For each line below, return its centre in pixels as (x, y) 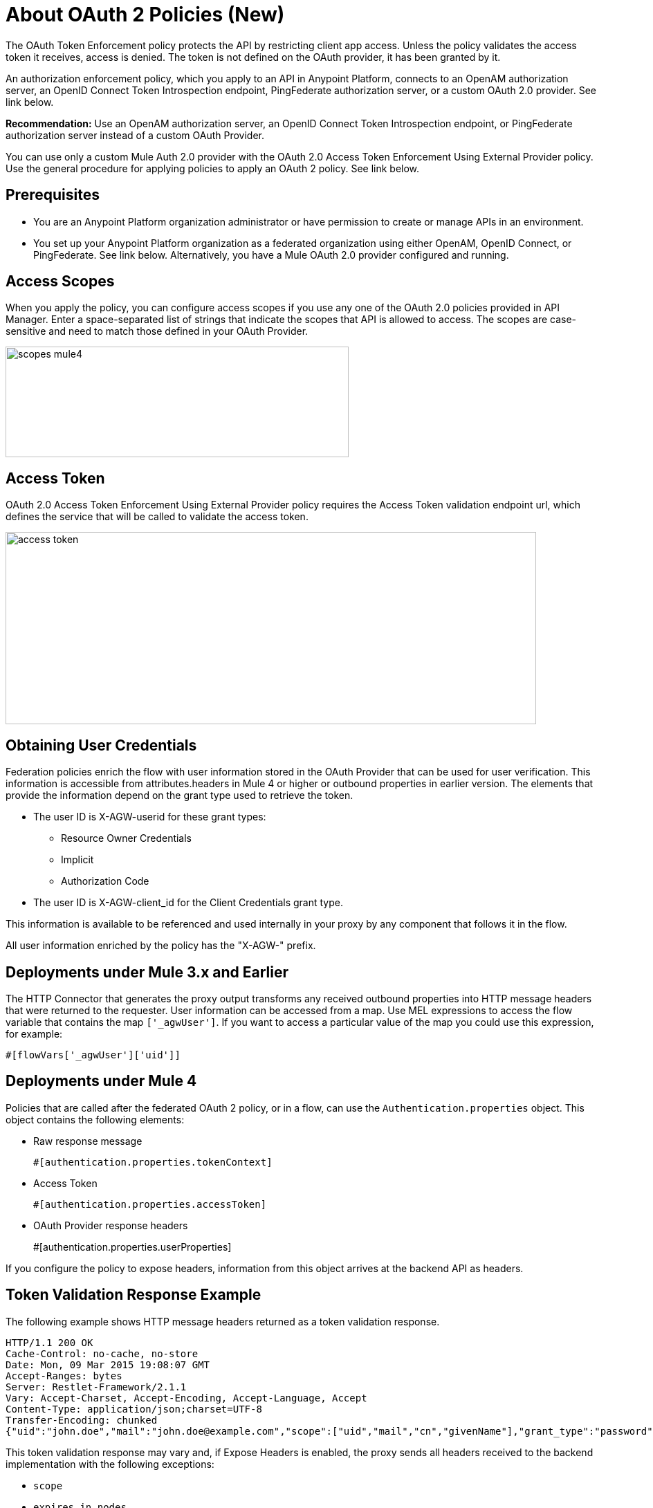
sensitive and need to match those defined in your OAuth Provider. (157, 331)
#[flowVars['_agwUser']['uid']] (93, 1055)
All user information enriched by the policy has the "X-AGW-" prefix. (161, 946)
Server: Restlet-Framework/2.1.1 (96, 1387)
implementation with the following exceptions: (110, 1464)
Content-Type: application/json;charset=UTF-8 (134, 1409)
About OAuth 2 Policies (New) (145, 15)
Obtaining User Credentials (101, 745)
